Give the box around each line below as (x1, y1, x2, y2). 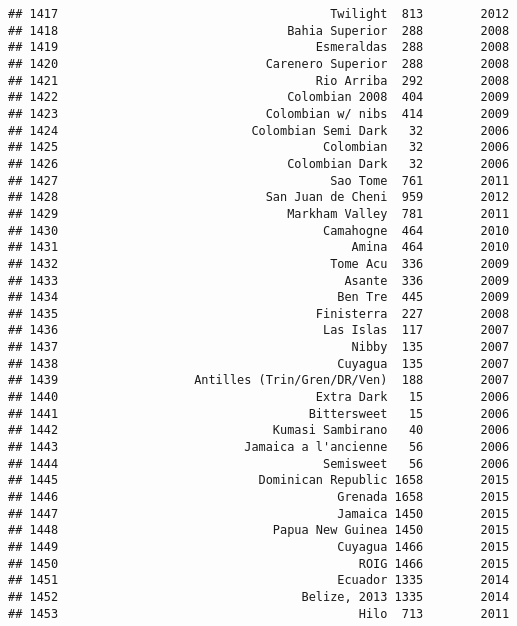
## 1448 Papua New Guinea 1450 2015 (8, 523, 510, 538)
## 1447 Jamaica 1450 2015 (8, 506, 510, 521)
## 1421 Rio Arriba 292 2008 (8, 73, 510, 88)
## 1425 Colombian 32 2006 (8, 140, 510, 155)
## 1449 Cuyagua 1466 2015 (8, 540, 510, 554)
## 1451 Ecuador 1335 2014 (8, 573, 510, 588)
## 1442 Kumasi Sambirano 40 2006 (8, 423, 510, 438)
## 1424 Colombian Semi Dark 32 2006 (8, 123, 510, 138)
